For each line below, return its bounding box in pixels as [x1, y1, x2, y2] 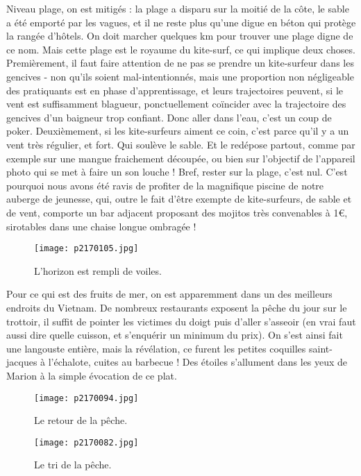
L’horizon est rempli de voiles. [34, 263, 162, 278]
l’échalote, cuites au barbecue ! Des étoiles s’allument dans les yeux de [48, 355, 348, 369]
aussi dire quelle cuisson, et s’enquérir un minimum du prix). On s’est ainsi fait [6, 328, 343, 342]
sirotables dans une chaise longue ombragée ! [6, 219, 196, 233]
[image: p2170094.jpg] [34, 393, 139, 403]
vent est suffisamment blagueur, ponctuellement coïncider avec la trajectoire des [6, 96, 346, 111]
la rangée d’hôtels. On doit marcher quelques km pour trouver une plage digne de [6, 28, 353, 43]
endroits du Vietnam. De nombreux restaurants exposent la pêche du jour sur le [6, 300, 347, 314]
